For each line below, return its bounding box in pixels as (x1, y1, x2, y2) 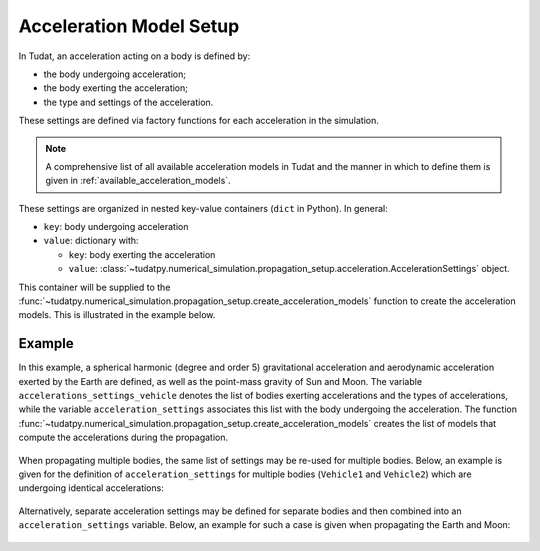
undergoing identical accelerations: (18, 482, 164, 494)
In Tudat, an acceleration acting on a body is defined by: (18, 50, 251, 62)
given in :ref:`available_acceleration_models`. (45, 175, 231, 187)
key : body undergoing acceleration (43, 221, 189, 233)
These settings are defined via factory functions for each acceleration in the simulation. (18, 115, 380, 127)
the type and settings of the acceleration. (43, 96, 214, 108)
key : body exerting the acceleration (68, 248, 216, 260)
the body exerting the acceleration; (43, 82, 189, 94)
